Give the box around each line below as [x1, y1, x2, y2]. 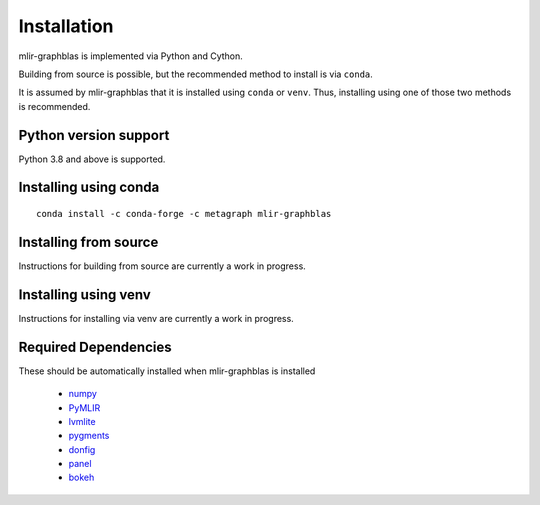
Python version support [18, 126, 170, 144]
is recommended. [18, 100, 91, 112]
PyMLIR [68, 401, 101, 414]
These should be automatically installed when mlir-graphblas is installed [18, 365, 316, 377]
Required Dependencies [18, 338, 172, 355]
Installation [18, 15, 114, 37]
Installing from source [18, 233, 159, 250]
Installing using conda [18, 179, 160, 196]
